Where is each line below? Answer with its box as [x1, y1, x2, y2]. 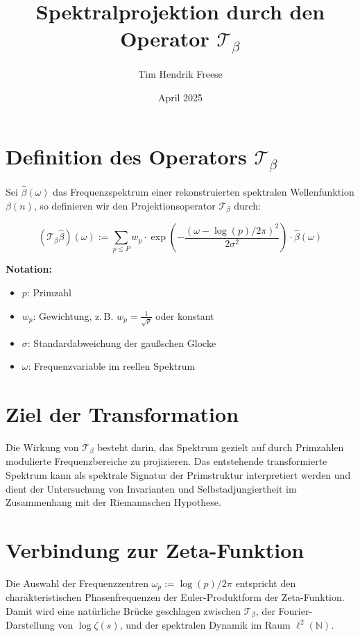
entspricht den [235, 575, 296, 590]
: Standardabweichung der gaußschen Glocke [27, 335, 216, 350]
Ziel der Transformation [6, 399, 239, 427]
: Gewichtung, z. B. [33, 308, 114, 323]
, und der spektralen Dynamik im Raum [119, 618, 291, 632]
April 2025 [157, 90, 203, 104]
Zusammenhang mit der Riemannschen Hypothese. [6, 495, 221, 509]
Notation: [6, 262, 52, 276]
